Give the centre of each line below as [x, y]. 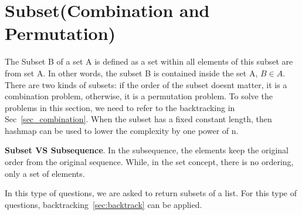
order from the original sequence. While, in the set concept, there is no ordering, [149, 162]
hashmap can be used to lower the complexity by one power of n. [122, 130]
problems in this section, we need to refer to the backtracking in [120, 107]
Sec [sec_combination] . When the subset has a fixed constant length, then [138, 119]
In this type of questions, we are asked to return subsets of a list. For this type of [151, 193]
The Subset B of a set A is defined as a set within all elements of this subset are [149, 61]
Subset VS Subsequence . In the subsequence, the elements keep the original [147, 150]
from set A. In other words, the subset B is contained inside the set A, [131, 73]
